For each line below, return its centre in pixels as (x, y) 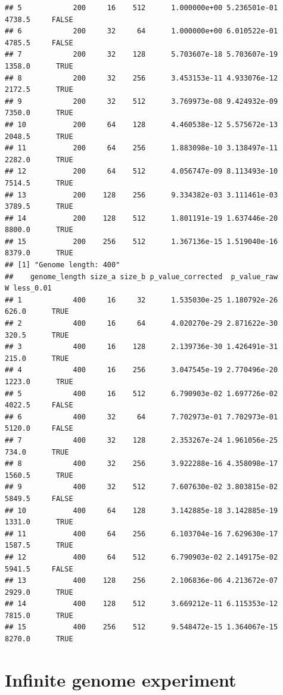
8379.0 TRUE (39, 253)
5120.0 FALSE (39, 429)
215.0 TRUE (37, 358)
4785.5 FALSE (39, 43)
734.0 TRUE (37, 452)
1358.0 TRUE (39, 66)
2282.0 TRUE (39, 160)
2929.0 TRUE (39, 592)
